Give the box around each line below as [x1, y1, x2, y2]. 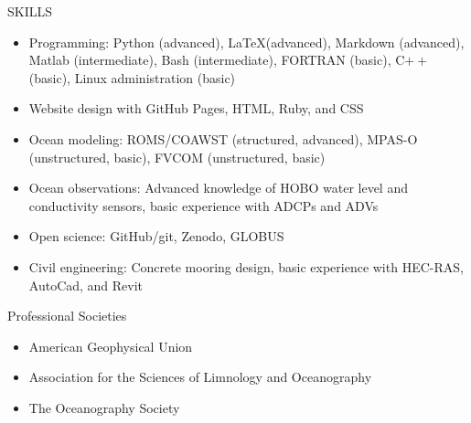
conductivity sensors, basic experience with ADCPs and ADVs [28, 196, 379, 215]
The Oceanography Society [28, 397, 180, 417]
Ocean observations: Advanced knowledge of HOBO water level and [28, 178, 408, 197]
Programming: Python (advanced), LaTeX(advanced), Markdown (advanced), [28, 32, 465, 51]
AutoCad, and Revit [28, 275, 144, 294]
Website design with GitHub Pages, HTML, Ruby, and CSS [28, 99, 364, 118]
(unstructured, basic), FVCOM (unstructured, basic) [28, 147, 326, 166]
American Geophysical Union [28, 336, 193, 355]
